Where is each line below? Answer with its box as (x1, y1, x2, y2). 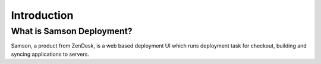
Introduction (11, 9, 74, 22)
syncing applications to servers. (11, 50, 89, 58)
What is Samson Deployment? (11, 26, 133, 36)
